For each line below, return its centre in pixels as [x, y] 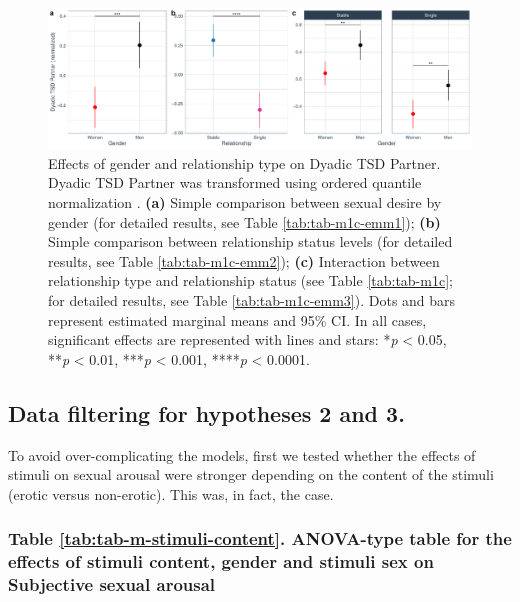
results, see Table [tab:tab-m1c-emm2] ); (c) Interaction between [244, 260]
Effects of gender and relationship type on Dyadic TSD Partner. [244, 162]
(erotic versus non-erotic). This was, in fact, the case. [171, 493]
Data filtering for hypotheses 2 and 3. [206, 412]
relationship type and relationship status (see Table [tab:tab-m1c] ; [250, 280]
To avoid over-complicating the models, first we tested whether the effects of [242, 454]
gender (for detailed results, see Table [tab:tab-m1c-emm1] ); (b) [244, 221]
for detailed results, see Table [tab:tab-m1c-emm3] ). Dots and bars [252, 299]
